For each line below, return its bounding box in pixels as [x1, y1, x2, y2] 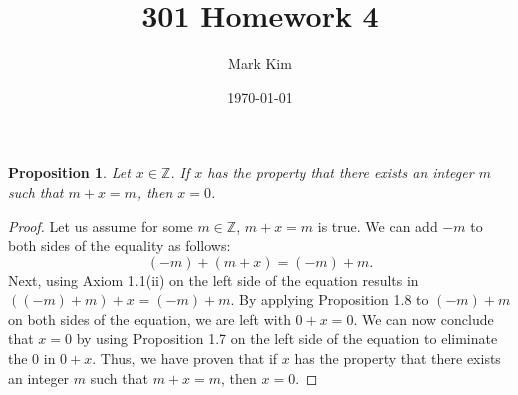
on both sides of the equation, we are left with [8, 308, 291, 329]
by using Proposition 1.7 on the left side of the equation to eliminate [76, 328, 498, 349]
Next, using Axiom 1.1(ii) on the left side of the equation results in [8, 269, 419, 290]
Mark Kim [228, 53, 292, 74]
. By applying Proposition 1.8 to [230, 289, 429, 310]
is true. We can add [317, 215, 438, 236]
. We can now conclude [353, 308, 494, 329]
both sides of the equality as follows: [8, 235, 231, 256]
